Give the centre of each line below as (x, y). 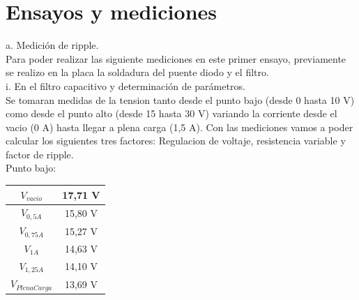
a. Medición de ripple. (52, 45)
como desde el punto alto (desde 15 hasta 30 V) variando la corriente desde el (171, 113)
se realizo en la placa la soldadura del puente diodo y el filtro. (137, 72)
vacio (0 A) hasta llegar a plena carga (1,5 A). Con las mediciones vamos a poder (179, 127)
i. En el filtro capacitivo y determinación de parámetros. (125, 85)
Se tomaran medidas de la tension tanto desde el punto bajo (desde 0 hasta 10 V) (180, 99)
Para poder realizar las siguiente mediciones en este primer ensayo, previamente (176, 58)
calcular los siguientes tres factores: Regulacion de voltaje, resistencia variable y (176, 141)
